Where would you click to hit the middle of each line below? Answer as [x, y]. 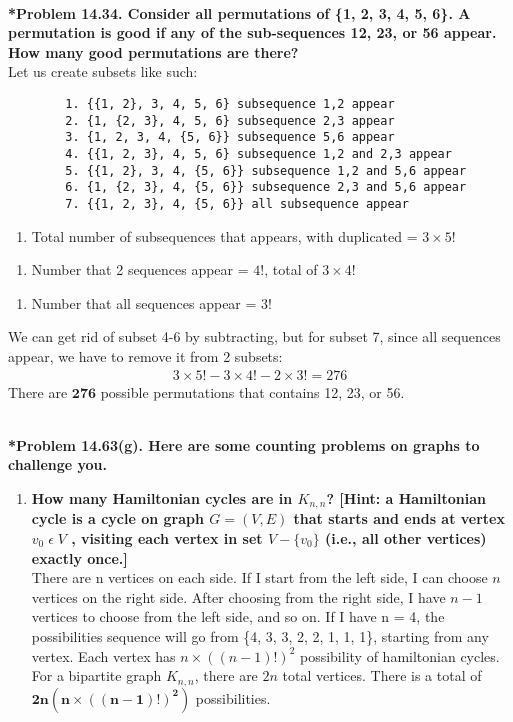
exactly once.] [79, 557]
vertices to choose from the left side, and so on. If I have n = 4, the [238, 616]
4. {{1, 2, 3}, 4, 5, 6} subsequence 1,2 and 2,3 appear [258, 153]
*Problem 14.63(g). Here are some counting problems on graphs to [244, 444]
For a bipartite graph [96, 675]
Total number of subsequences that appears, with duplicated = [224, 235]
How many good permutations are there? [153, 51]
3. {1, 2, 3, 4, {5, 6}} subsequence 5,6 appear [230, 137]
